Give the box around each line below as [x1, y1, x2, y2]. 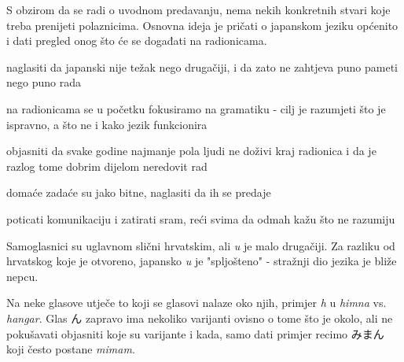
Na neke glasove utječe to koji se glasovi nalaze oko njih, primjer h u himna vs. [6, 294, 387, 311]
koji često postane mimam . [6, 341, 135, 357]
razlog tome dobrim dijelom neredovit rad [6, 157, 208, 174]
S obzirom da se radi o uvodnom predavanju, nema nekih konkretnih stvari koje [6, 2, 391, 17]
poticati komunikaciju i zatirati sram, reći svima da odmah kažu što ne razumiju [6, 210, 395, 227]
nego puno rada [6, 74, 81, 90]
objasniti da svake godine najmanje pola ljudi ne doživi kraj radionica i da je [6, 142, 376, 159]
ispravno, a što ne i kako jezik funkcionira [6, 116, 208, 132]
